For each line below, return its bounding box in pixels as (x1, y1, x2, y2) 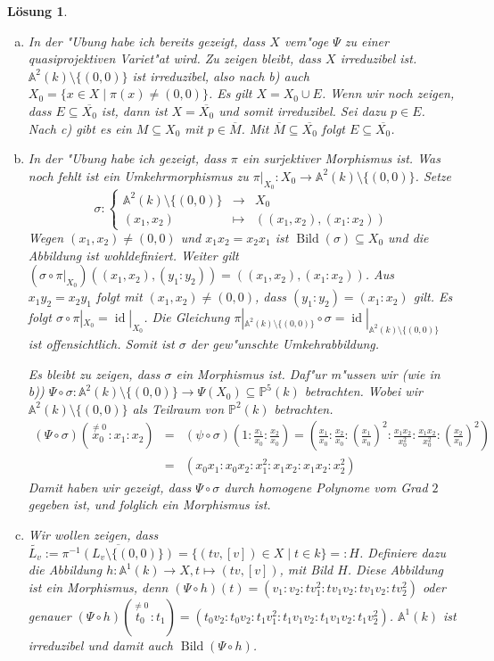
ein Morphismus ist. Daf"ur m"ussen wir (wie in (176, 364, 440, 383)
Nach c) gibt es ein (28, 119, 132, 137)
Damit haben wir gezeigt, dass (28, 477, 192, 496)
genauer (28, 606, 71, 624)
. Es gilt (208, 84, 252, 103)
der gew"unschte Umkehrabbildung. (190, 335, 380, 353)
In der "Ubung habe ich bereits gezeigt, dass (28, 31, 266, 50)
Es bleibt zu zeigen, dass (28, 364, 161, 383)
